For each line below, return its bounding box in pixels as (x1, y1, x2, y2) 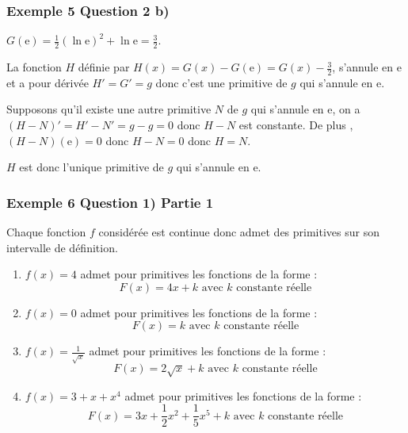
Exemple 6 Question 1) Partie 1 (6, 192, 214, 212)
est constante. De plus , (238, 117, 353, 133)
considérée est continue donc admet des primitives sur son (98, 224, 379, 240)
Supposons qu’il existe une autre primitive (6, 101, 212, 117)
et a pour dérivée (6, 74, 89, 90)
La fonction (6, 59, 62, 75)
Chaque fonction (6, 224, 86, 240)
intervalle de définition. (6, 239, 118, 255)
